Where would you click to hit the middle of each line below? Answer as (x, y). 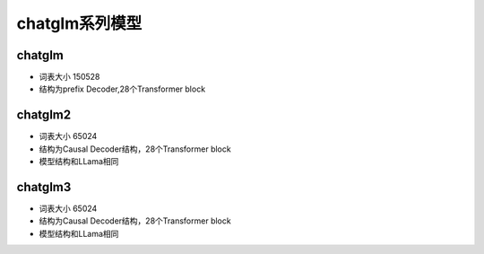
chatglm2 (44, 115)
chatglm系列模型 (79, 23)
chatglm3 (44, 187)
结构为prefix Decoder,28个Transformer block (122, 89)
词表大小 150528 (69, 77)
